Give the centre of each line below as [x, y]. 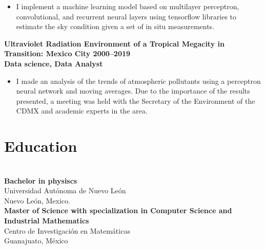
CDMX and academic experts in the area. [82, 111]
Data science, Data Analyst [54, 63]
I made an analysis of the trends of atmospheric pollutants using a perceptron [138, 81]
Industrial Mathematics [47, 221]
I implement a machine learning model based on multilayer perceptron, [128, 6]
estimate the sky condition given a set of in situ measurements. [115, 26]
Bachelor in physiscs [41, 180]
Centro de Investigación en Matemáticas [67, 230]
